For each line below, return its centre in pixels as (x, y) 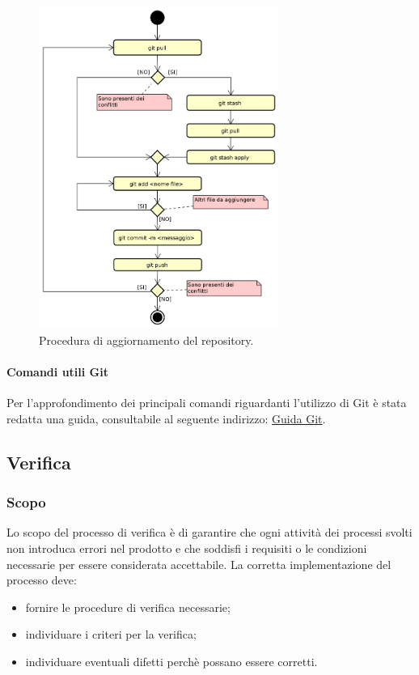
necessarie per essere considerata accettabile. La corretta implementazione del (199, 564)
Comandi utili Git (57, 372)
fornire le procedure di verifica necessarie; (128, 607)
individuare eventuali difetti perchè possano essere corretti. (171, 662)
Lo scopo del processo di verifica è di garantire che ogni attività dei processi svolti (209, 532)
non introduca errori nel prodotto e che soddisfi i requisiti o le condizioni (187, 548)
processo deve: (42, 580)
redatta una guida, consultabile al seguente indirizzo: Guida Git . (166, 418)
